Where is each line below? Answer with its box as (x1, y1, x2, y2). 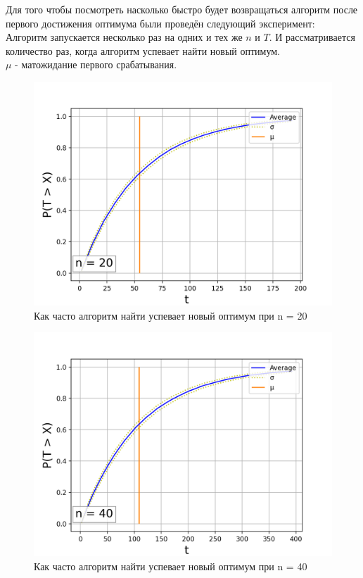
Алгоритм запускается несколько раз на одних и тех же (6, 30, 243, 44)
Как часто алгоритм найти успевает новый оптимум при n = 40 (34, 558, 307, 573)
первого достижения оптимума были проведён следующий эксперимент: (6, 15, 315, 30)
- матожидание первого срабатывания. (15, 57, 177, 72)
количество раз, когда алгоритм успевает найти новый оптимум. (6, 43, 280, 58)
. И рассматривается (269, 30, 355, 44)
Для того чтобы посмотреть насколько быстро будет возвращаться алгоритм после (6, 2, 358, 16)
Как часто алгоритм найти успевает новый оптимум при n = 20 (34, 308, 307, 322)
